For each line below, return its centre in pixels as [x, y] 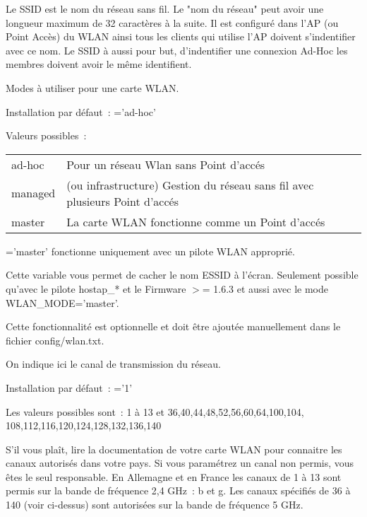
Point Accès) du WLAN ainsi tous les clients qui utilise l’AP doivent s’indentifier [181, 36]
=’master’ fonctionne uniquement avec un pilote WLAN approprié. [150, 251]
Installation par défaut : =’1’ [69, 387]
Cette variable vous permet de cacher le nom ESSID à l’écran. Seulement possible [182, 275]
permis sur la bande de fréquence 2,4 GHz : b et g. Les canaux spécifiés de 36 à [178, 490]
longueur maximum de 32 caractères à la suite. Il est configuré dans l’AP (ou [172, 22]
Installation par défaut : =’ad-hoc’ [81, 111]
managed [34, 193]
